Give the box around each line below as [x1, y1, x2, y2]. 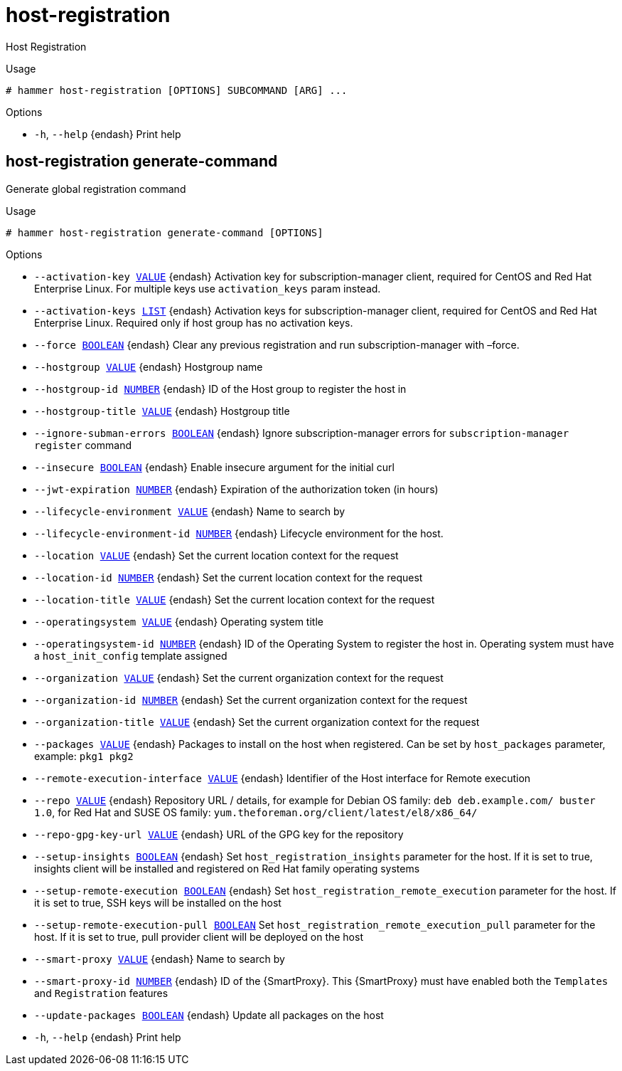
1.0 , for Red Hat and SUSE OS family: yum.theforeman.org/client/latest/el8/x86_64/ [34, 806, 478, 818]
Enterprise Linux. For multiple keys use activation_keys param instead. [34, 282, 381, 295]
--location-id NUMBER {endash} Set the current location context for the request [34, 571, 423, 584]
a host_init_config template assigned [34, 649, 227, 662]
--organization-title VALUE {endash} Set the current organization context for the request [34, 715, 480, 728]
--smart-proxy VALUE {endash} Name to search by [34, 952, 285, 965]
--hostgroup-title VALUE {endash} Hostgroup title [34, 404, 290, 417]
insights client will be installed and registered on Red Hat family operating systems [34, 862, 420, 875]
